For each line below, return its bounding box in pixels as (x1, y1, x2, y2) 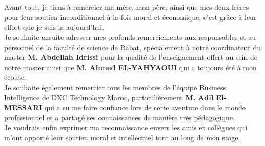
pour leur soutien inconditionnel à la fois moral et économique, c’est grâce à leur (4, 11, 257, 22)
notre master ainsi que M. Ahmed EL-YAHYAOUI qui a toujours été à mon (4, 61, 257, 72)
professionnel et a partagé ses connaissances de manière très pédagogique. (4, 112, 235, 122)
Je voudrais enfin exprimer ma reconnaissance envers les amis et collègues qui (4, 122, 248, 133)
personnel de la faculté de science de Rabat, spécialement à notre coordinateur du (4, 41, 261, 52)
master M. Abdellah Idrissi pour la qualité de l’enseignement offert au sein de (4, 52, 257, 62)
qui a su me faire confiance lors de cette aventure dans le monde (44, 102, 246, 113)
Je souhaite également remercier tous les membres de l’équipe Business (4, 81, 227, 92)
